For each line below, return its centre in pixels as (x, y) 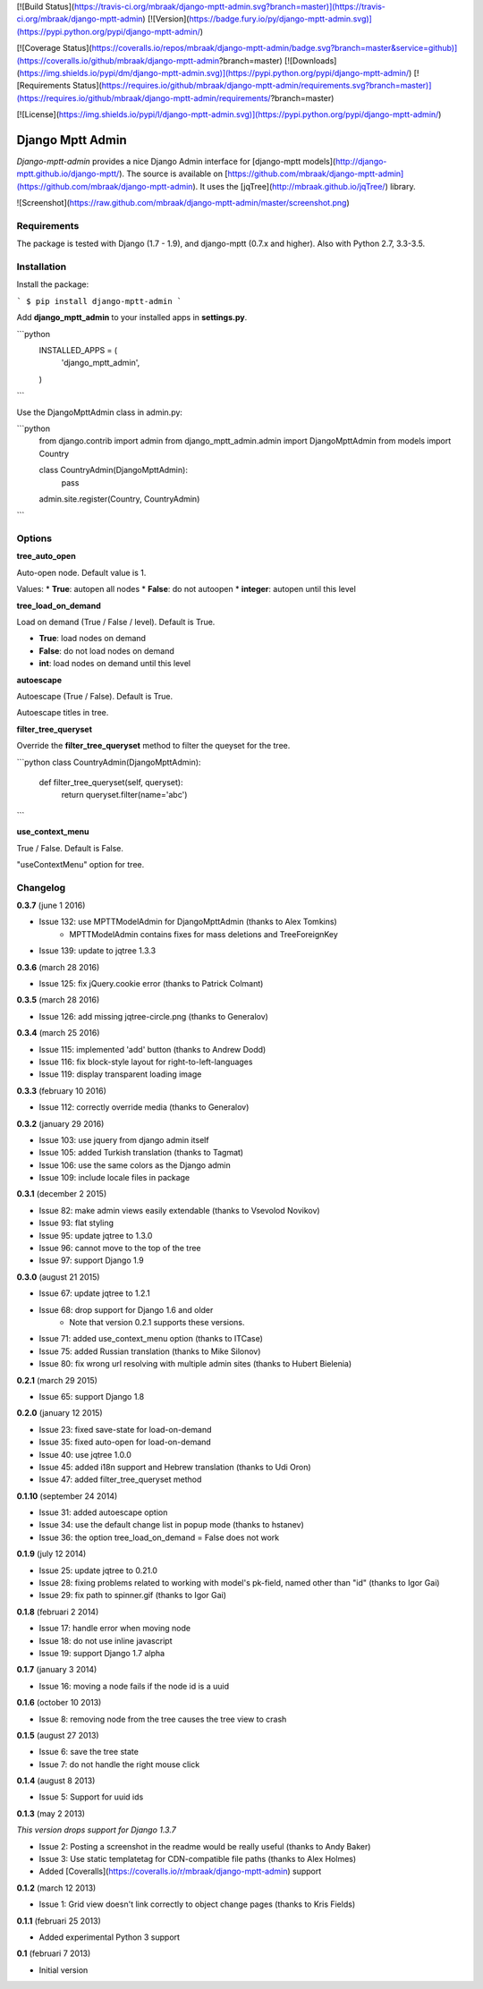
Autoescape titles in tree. (63, 713)
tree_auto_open (46, 556)
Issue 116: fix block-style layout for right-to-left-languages (146, 1062)
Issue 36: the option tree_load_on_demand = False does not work (159, 1537)
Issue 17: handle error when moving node (115, 1629)
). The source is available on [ (174, 174)
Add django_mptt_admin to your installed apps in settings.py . (132, 317)
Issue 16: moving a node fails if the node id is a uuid (134, 1686)
